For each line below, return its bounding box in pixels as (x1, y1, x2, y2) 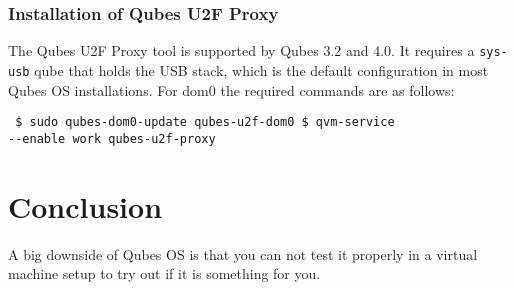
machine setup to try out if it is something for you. (8, 263, 321, 284)
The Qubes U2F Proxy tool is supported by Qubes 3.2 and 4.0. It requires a (8, 40, 475, 61)
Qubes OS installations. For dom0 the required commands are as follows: (8, 79, 455, 100)
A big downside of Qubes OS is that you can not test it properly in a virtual (8, 243, 478, 264)
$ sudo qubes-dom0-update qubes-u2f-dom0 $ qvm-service (15, 115, 395, 130)
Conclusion (8, 185, 163, 226)
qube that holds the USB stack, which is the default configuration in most (34, 59, 489, 80)
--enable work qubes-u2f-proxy (8, 131, 216, 146)
